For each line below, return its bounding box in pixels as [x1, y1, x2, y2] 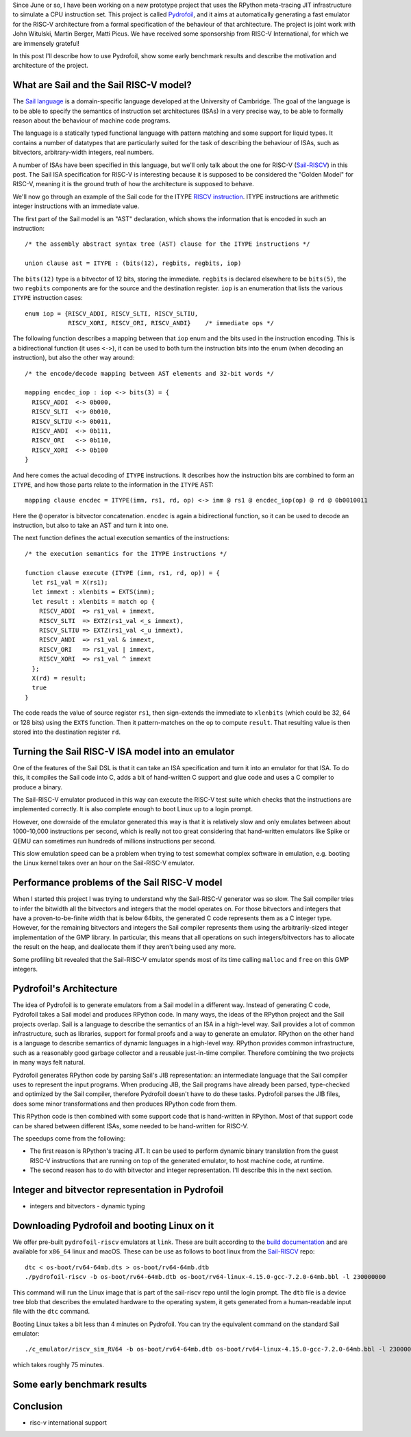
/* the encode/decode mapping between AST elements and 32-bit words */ [25, 370, 274, 377]
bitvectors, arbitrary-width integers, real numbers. [12, 148, 154, 157]
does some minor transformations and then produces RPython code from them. [12, 1099, 238, 1108]
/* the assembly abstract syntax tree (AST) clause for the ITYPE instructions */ [25, 240, 310, 248]
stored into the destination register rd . [12, 728, 121, 736]
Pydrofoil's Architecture [12, 982, 118, 994]
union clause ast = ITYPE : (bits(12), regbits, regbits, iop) [25, 259, 242, 267]
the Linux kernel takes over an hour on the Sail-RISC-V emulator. [12, 859, 195, 867]
